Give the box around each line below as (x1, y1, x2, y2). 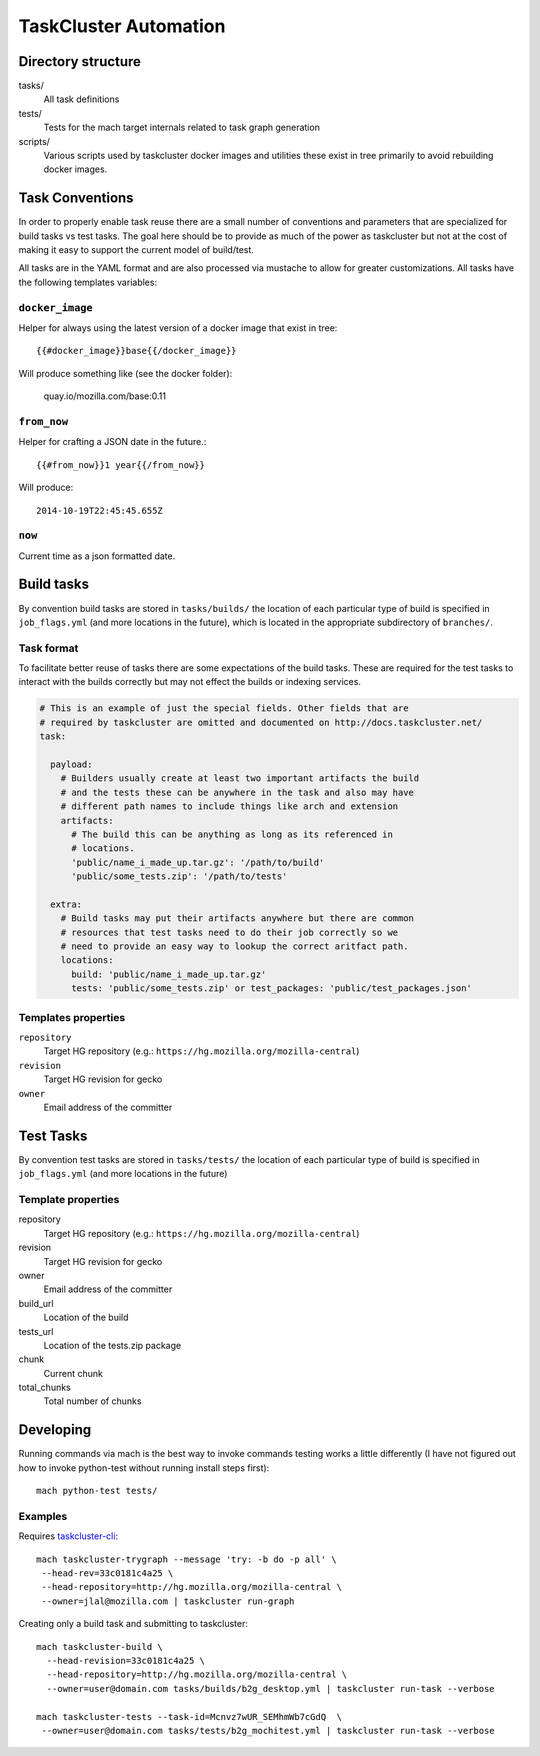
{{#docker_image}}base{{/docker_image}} (36, 345, 237, 357)
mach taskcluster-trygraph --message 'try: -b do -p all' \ (36, 1553, 337, 1565)
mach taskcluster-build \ (36, 1641, 164, 1652)
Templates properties (18, 1010, 126, 1024)
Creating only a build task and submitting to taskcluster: (18, 1618, 249, 1630)
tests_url (18, 1325, 54, 1337)
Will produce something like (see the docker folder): (18, 367, 233, 379)
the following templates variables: (18, 276, 158, 288)
